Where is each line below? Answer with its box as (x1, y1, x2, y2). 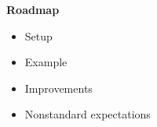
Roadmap (6, 2, 60, 17)
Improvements (24, 79, 93, 96)
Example (24, 54, 68, 70)
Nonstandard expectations (24, 106, 151, 122)
